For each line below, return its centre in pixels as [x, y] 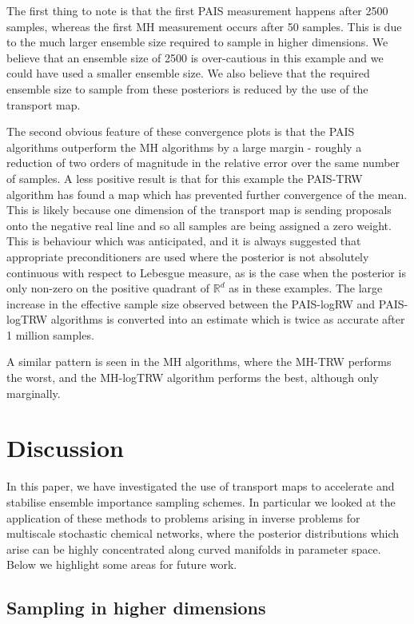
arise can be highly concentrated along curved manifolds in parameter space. [194, 548]
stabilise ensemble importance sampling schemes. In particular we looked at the [201, 501]
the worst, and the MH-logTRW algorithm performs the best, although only [193, 378]
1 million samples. [50, 334]
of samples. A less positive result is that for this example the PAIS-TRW [185, 178]
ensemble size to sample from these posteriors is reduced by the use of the [187, 88]
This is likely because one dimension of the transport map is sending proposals [199, 210]
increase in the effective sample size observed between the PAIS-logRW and [191, 303]
